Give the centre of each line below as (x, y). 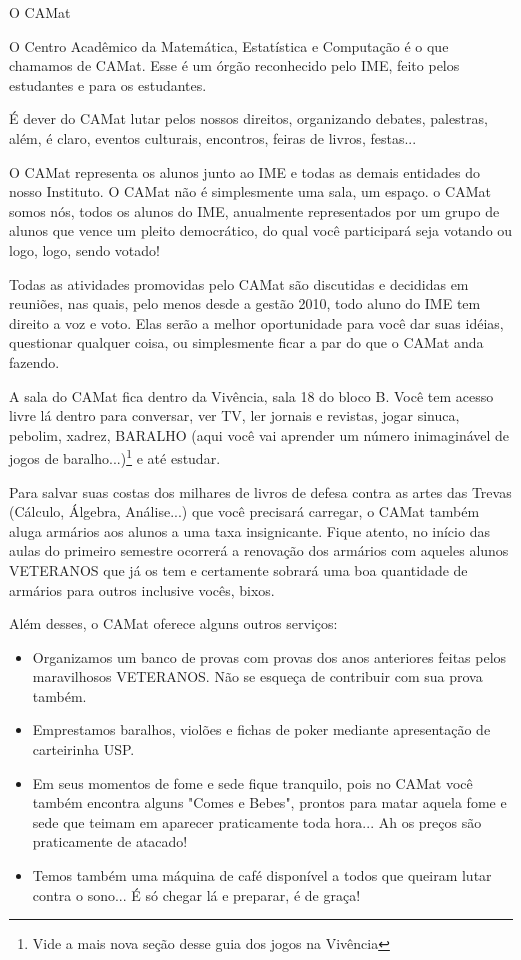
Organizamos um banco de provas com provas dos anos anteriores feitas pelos (269, 656)
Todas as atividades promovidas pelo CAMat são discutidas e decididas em (239, 283)
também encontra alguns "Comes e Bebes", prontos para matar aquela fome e (269, 802)
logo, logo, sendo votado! (84, 249)
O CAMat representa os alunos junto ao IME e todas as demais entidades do (244, 171)
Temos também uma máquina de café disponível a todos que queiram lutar (262, 875)
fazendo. (34, 361)
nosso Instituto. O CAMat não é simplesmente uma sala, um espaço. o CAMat (250, 191)
